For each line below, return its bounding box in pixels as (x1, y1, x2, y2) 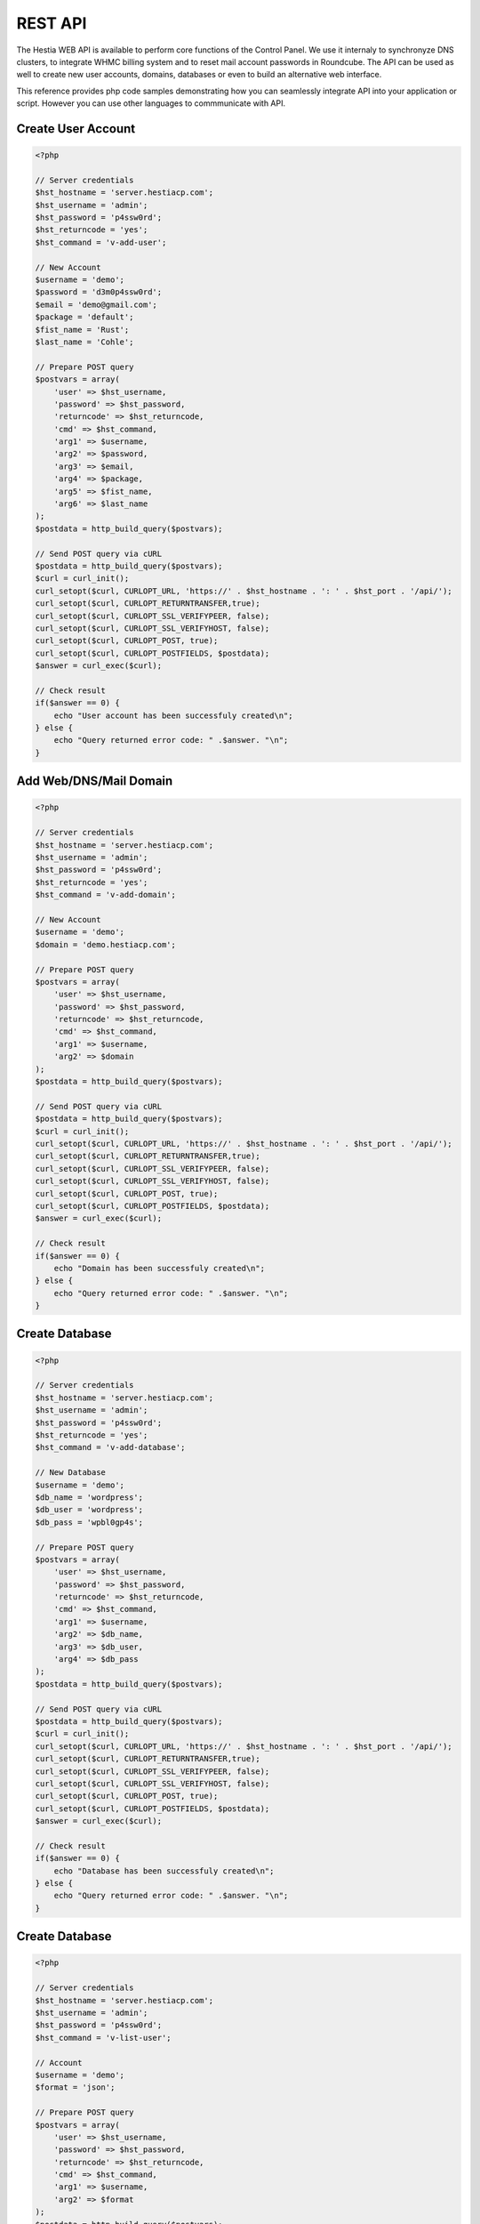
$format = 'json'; (35, 2083, 116, 2092)
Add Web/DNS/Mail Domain (16, 774, 173, 789)
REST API (16, 13, 87, 33)
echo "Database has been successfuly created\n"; (53, 1865, 275, 1876)
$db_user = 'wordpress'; (35, 1504, 144, 1515)
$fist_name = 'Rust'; (35, 325, 130, 334)
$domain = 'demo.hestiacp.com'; (35, 939, 177, 949)
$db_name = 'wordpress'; (35, 1492, 144, 1503)
